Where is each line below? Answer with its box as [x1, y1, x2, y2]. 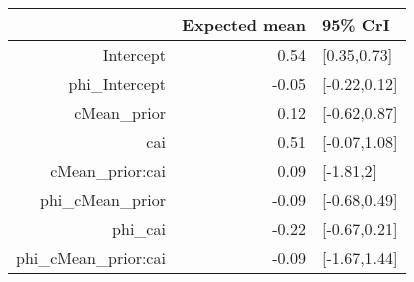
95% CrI [321, 13, 390, 36]
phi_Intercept [68, 72, 166, 95]
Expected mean [181, 13, 306, 36]
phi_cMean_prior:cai [16, 246, 166, 269]
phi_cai [112, 217, 166, 240]
